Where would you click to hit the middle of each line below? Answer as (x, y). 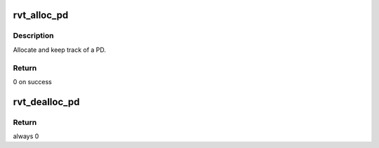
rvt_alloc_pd (41, 15)
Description (33, 36)
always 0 (26, 136)
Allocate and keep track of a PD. (60, 50)
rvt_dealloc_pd (46, 102)
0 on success (32, 81)
